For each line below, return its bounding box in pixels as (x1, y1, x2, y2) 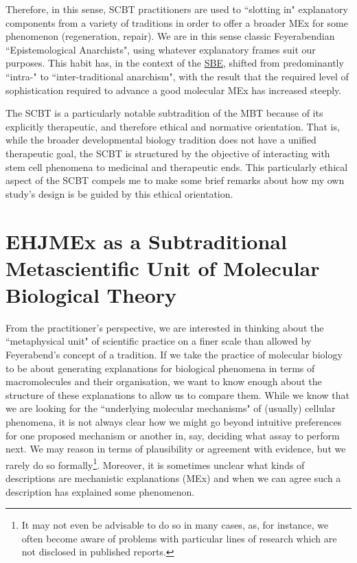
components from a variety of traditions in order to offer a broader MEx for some (5, 15, 348, 30)
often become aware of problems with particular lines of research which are (21, 531, 337, 545)
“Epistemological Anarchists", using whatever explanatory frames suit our (5, 42, 316, 56)
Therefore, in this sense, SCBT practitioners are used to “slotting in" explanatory (5, 2, 348, 16)
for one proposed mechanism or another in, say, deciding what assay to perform (5, 428, 340, 442)
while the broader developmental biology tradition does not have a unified (5, 133, 316, 147)
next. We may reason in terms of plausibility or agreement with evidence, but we (5, 441, 346, 456)
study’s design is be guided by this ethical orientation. (5, 186, 233, 200)
